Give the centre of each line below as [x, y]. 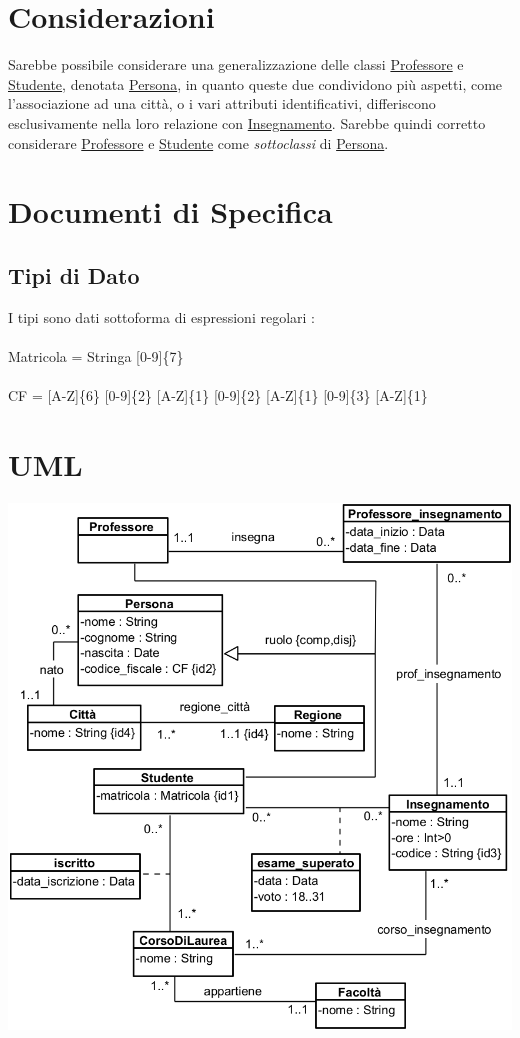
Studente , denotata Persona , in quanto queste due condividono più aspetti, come [255, 83]
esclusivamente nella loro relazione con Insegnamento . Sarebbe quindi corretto [247, 122]
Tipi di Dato [74, 274]
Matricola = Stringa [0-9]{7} [96, 355]
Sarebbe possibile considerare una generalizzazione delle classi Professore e [236, 64]
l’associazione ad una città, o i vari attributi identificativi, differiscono [222, 103]
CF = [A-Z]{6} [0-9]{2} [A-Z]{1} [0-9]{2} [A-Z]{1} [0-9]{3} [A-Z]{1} [218, 395]
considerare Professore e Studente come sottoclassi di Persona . [198, 142]
